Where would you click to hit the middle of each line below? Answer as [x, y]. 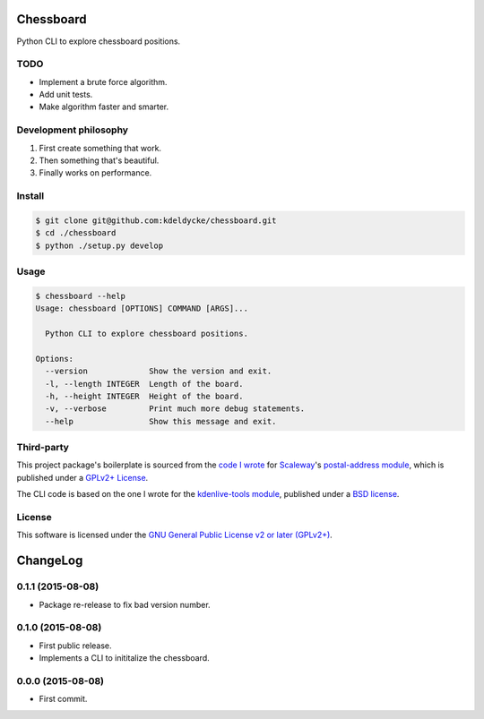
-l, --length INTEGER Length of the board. [144, 384]
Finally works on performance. [95, 173]
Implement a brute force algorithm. [103, 81]
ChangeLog [50, 561]
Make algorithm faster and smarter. [104, 107]
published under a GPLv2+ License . [82, 477]
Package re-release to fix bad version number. [125, 604]
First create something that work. [100, 148]
